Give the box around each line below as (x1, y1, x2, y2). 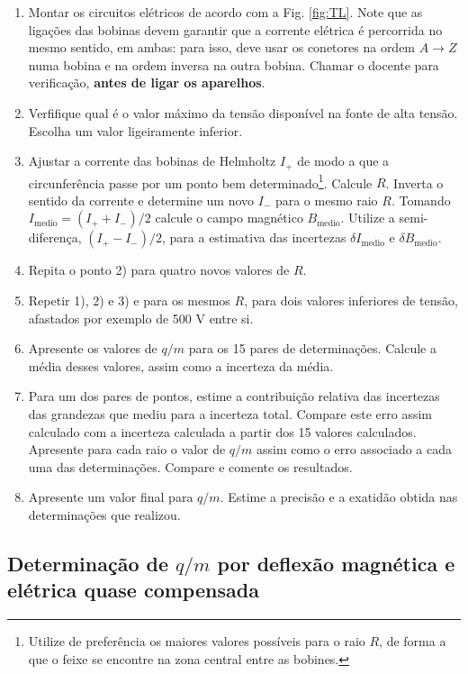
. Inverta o (385, 173, 444, 192)
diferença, (28, 228, 82, 247)
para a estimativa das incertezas (169, 228, 346, 247)
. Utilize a (340, 208, 395, 227)
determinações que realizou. (28, 505, 181, 524)
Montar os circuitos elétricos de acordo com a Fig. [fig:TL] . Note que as (28, 3, 423, 21)
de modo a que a (297, 151, 390, 170)
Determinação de (7, 549, 169, 577)
